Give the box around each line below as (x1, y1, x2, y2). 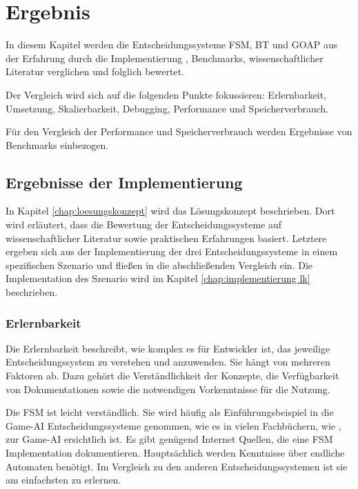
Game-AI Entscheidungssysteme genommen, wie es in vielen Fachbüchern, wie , (6, 418, 341, 432)
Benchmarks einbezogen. (6, 137, 109, 152)
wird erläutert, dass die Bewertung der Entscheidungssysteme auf (6, 217, 282, 232)
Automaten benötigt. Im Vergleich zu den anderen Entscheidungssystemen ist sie (6, 459, 348, 473)
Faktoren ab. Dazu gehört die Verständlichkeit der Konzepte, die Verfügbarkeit (6, 368, 339, 383)
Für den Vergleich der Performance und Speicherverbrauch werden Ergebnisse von (6, 124, 352, 139)
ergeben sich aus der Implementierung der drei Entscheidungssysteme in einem (6, 244, 338, 259)
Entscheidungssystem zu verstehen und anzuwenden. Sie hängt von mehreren (6, 355, 330, 369)
